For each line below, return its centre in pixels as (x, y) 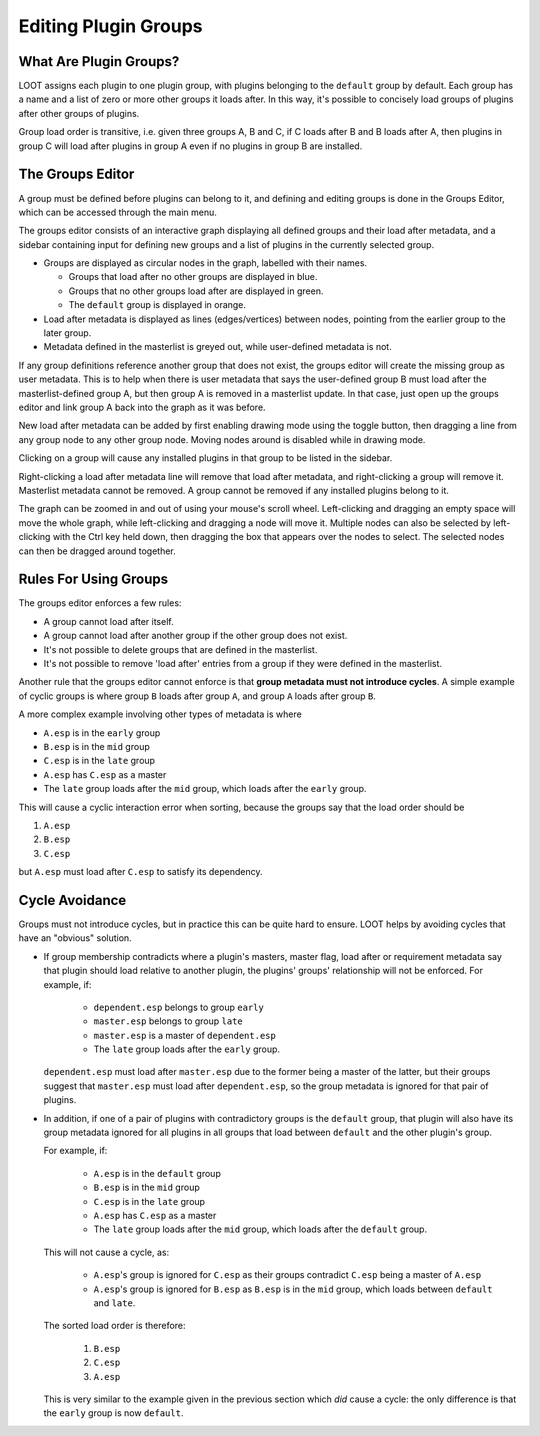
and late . (114, 1302)
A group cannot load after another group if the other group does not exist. (195, 636)
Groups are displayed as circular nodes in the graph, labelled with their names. (205, 263)
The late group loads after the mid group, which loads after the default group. (260, 1229)
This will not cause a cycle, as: (106, 1252)
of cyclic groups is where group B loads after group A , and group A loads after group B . (197, 696)
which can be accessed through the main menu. (117, 212)
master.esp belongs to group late (168, 1021)
